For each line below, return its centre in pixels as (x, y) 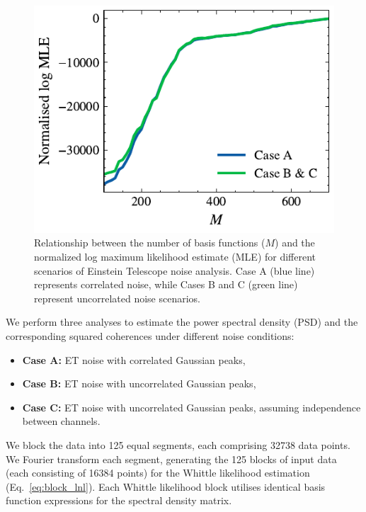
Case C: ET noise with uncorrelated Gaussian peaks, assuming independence (191, 407)
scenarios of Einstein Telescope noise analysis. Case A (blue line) (175, 270)
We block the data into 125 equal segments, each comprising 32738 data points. (178, 444)
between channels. (61, 421)
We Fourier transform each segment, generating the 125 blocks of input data (171, 459)
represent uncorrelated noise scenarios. (117, 298)
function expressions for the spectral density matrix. (119, 500)
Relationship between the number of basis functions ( (150, 243)
